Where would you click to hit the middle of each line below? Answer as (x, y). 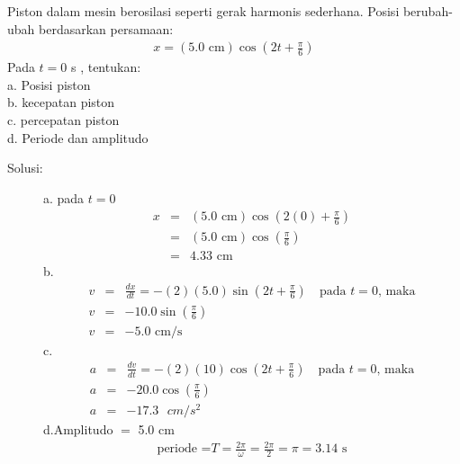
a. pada (64, 197)
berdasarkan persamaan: (106, 28)
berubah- (428, 11)
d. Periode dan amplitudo (78, 137)
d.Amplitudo (78, 428)
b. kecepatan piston (61, 102)
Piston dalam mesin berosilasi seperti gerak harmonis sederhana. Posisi (203, 11)
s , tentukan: (106, 67)
